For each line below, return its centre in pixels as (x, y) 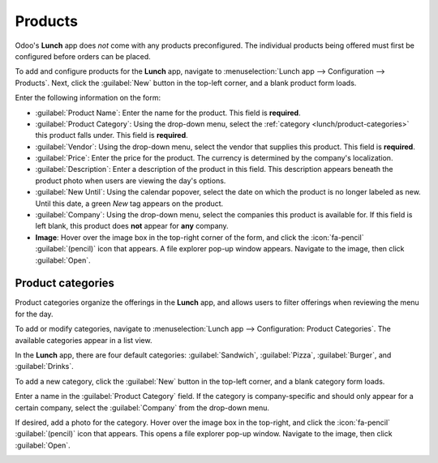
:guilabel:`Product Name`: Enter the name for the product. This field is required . (168, 113)
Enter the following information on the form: (88, 98)
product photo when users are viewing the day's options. (131, 180)
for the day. (34, 314)
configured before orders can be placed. (83, 56)
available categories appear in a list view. (84, 340)
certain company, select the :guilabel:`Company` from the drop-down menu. (142, 407)
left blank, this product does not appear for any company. (132, 226)
